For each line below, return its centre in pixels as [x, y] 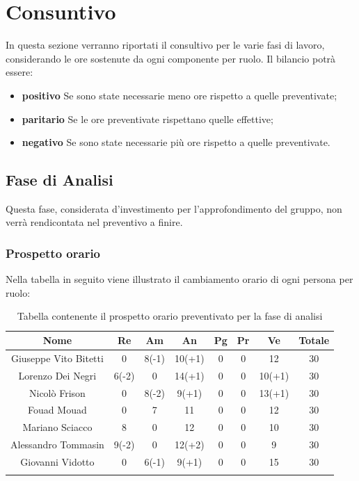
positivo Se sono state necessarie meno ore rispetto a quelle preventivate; [179, 95]
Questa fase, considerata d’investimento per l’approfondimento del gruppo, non [174, 208]
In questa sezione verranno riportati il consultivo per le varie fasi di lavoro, [165, 45]
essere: [19, 72]
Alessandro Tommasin [57, 445]
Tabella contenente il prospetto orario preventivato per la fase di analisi [170, 316]
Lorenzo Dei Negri [57, 375]
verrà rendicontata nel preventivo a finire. [94, 222]
